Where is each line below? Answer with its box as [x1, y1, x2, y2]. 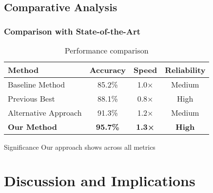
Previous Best [8, 93, 55, 104]
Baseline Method [8, 79, 65, 90]
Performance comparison [64, 45, 149, 56]
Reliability [165, 64, 206, 75]
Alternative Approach [8, 107, 82, 118]
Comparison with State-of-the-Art [4, 25, 141, 37]
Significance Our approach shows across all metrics [4, 142, 155, 152]
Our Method [8, 121, 57, 132]
